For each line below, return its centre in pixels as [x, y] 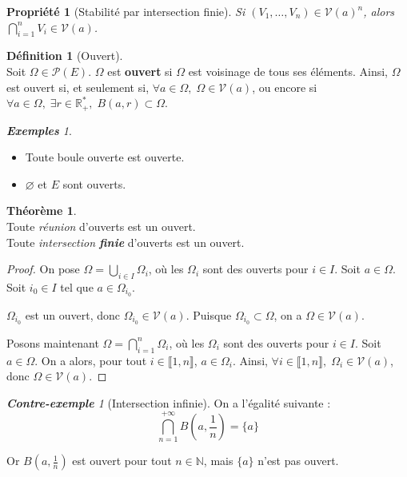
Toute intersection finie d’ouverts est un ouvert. [126, 242]
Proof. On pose [43, 269]
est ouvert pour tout [122, 461]
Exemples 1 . [39, 130]
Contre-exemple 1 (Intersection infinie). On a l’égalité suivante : [169, 402]
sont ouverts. [94, 183]
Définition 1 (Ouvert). [65, 56]
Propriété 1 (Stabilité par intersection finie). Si [126, 11]
